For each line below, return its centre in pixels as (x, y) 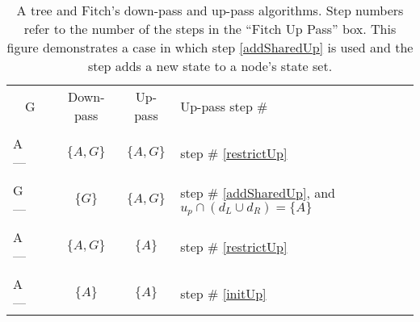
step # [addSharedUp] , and (258, 192)
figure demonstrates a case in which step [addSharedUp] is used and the (210, 47)
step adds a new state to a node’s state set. (210, 66)
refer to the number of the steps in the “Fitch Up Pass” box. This (210, 29)
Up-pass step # (224, 106)
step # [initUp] (223, 293)
